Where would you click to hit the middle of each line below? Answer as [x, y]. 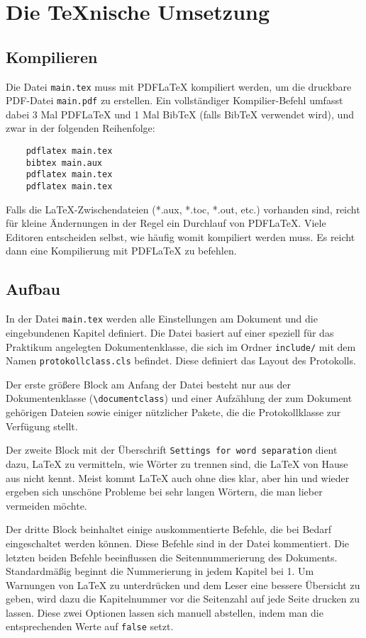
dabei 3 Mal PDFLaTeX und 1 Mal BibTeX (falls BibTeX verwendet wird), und [180, 114]
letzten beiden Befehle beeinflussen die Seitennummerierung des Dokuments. [172, 557]
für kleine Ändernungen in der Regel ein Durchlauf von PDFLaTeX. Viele [166, 223]
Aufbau [33, 289]
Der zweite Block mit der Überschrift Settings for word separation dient [172, 450]
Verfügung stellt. [42, 426]
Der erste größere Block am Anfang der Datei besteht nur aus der [148, 384]
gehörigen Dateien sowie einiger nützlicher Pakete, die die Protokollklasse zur [173, 412]
